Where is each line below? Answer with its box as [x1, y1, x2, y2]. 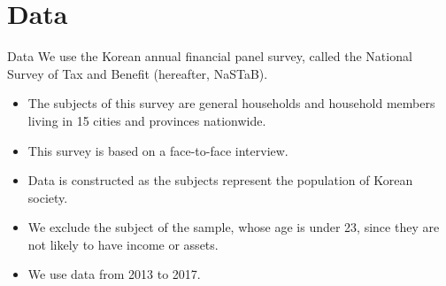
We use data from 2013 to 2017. [27, 265, 201, 283]
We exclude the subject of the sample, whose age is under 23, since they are [27, 218, 440, 236]
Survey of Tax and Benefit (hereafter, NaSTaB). [7, 64, 268, 82]
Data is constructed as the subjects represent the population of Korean [27, 171, 413, 189]
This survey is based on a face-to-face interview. [27, 141, 288, 159]
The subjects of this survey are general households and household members [27, 94, 435, 112]
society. [27, 188, 68, 206]
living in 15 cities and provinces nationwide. [27, 111, 266, 129]
